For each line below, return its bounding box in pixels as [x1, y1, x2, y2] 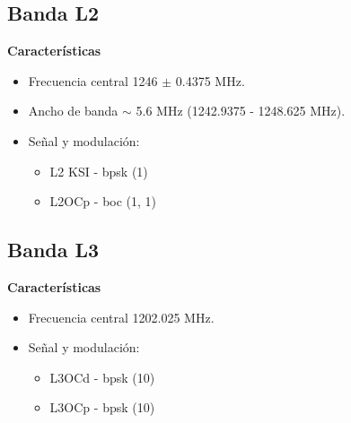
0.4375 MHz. [175, 71, 245, 90]
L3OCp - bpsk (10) [49, 398, 155, 417]
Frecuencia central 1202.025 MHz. [28, 307, 215, 326]
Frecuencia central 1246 [28, 71, 158, 90]
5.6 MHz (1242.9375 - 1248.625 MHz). [136, 101, 346, 120]
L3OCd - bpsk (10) [49, 367, 155, 386]
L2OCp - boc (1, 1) [49, 192, 157, 211]
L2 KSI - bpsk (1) [49, 161, 148, 180]
